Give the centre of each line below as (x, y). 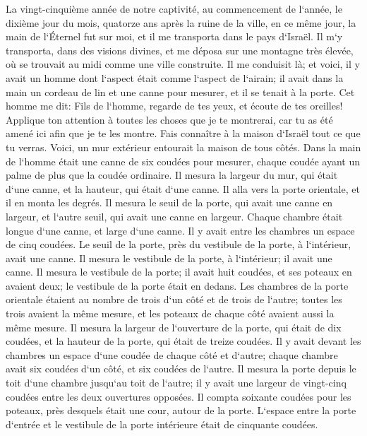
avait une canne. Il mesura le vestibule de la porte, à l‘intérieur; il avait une (169, 258)
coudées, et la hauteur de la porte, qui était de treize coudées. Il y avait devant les (183, 341)
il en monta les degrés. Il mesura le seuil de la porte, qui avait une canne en (169, 202)
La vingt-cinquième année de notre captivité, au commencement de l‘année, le (174, 8)
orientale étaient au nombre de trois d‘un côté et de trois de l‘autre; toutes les (174, 299)
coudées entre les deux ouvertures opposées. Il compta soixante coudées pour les (179, 396)
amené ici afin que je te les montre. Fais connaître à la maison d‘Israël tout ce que (183, 133)
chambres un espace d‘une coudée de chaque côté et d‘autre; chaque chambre (172, 354)
